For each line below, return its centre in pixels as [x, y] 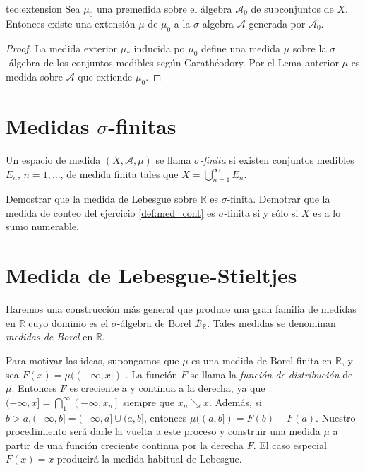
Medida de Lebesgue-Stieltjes [151, 275]
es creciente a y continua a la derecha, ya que [167, 388]
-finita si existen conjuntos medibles [277, 159]
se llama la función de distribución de [271, 374]
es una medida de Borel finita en [262, 360]
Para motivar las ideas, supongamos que [92, 360]
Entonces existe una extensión [71, 23]
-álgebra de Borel [154, 322]
